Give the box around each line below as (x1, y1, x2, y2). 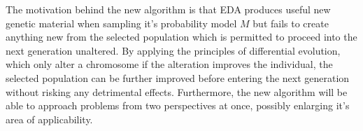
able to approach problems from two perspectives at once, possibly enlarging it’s (6, 98, 350, 113)
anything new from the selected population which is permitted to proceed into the (6, 29, 357, 44)
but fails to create (252, 15, 329, 30)
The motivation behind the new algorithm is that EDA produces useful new (6, 2, 331, 16)
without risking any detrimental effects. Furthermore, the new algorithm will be (6, 84, 348, 99)
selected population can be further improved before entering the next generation (6, 70, 350, 85)
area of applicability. (6, 111, 93, 126)
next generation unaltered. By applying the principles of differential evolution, (6, 43, 341, 57)
